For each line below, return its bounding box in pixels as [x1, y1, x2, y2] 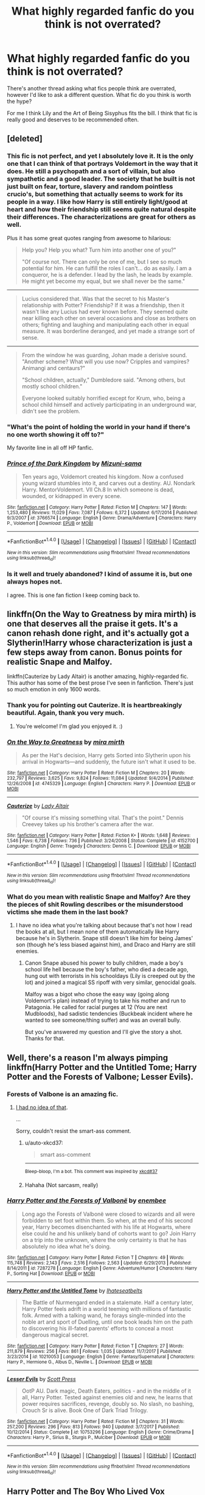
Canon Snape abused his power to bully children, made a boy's [24, 959, 184, 967]
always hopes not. [7, 577, 63, 586]
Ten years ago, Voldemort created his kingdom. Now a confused [21, 473, 184, 480]
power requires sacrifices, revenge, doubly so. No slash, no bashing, [21, 1400, 194, 1407]
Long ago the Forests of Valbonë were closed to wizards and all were [21, 1210, 195, 1218]
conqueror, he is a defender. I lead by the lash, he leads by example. [21, 271, 193, 278]
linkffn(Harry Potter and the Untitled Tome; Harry [7, 1062, 197, 1072]
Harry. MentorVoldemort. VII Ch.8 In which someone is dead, [21, 486, 175, 493]
